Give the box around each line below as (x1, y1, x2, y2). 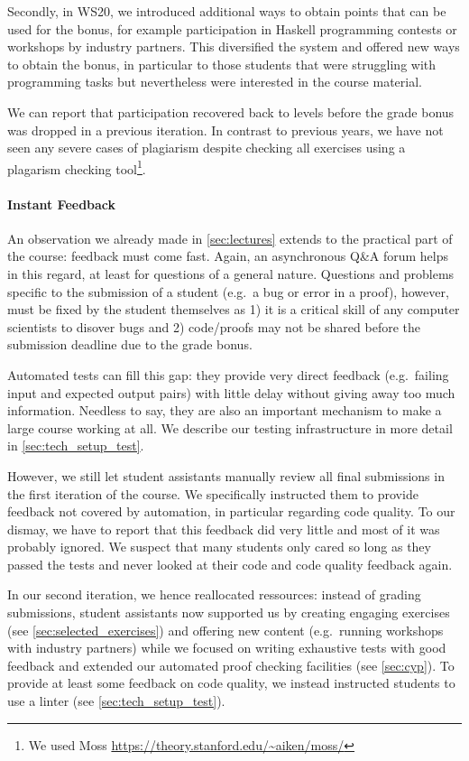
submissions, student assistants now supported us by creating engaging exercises (7, 603, 450, 622)
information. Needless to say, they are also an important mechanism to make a (7, 401, 442, 420)
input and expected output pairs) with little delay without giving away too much (7, 383, 455, 402)
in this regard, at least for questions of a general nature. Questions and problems (7, 264, 455, 283)
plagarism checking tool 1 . (7, 156, 146, 178)
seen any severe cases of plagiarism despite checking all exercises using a (7, 138, 406, 157)
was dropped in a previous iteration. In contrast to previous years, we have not (7, 120, 444, 139)
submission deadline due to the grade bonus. (7, 335, 253, 354)
